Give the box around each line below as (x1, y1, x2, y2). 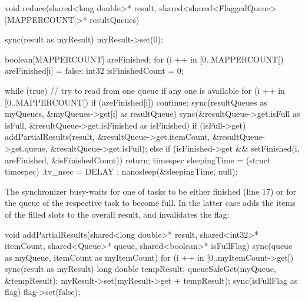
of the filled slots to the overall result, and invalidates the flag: (5, 208, 230, 220)
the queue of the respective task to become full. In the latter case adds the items (5, 196, 296, 209)
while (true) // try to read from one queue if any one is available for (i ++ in (5, 84, 285, 96)
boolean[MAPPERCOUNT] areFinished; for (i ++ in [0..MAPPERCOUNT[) (5, 52, 284, 65)
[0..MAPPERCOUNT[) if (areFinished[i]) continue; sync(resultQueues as (5, 96, 267, 108)
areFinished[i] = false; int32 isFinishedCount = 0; (5, 64, 184, 77)
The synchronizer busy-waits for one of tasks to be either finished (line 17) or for (5, 185, 296, 197)
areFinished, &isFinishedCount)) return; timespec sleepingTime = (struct (5, 153, 271, 166)
